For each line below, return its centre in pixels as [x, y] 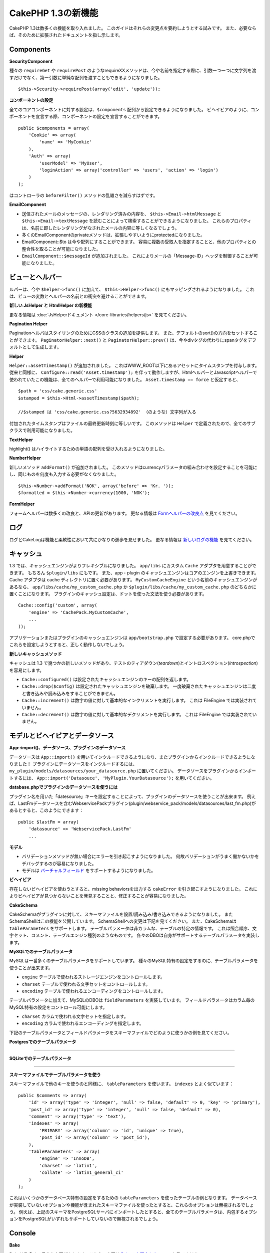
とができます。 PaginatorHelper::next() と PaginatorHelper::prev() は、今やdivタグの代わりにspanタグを [128, 340]
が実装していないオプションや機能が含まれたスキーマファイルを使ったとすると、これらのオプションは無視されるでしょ [132, 1205]
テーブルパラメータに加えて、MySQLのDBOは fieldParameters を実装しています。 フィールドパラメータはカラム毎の [132, 1000]
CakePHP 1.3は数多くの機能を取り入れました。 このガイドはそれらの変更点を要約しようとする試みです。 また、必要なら [133, 28]
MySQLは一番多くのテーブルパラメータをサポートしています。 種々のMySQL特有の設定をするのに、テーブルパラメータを [134, 961]
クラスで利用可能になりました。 [42, 431]
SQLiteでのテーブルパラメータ [40, 1058]
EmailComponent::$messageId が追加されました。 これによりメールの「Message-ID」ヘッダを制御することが [138, 256]
